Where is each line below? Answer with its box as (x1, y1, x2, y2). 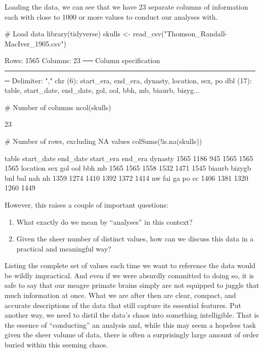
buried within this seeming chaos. (5, 339, 108, 350)
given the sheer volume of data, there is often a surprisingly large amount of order (5, 329, 259, 340)
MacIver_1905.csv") (5, 38, 67, 48)
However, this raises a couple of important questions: (5, 199, 168, 210)
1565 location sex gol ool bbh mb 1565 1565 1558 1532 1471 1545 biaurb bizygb (5, 163, 251, 173)
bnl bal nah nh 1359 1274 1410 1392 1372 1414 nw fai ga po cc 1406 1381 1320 (5, 172, 248, 183)
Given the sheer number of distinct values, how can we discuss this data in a (16, 233, 254, 244)
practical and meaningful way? (16, 243, 111, 254)
